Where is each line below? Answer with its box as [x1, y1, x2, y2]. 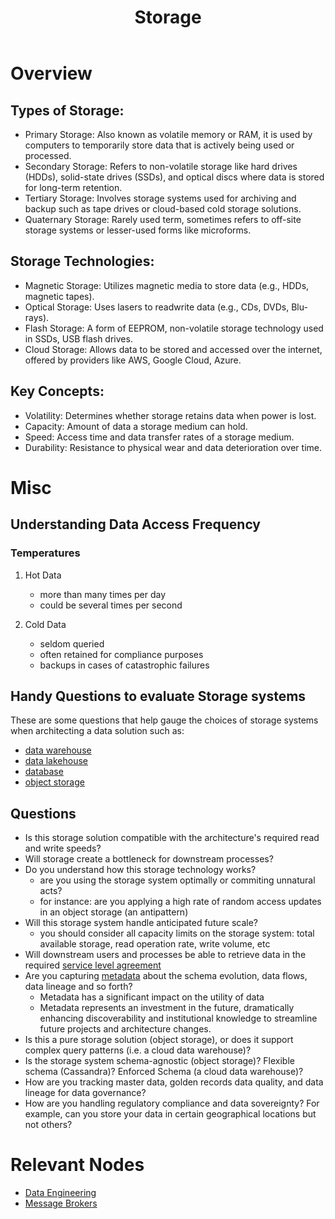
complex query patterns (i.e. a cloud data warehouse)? [24, 1044, 252, 1056]
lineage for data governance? [24, 1087, 147, 1099]
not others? [24, 1119, 73, 1131]
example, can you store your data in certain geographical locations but [24, 1108, 317, 1120]
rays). [24, 311, 50, 323]
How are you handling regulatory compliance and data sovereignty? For [24, 1097, 320, 1110]
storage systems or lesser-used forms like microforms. [24, 224, 252, 236]
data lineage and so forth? [24, 981, 133, 993]
